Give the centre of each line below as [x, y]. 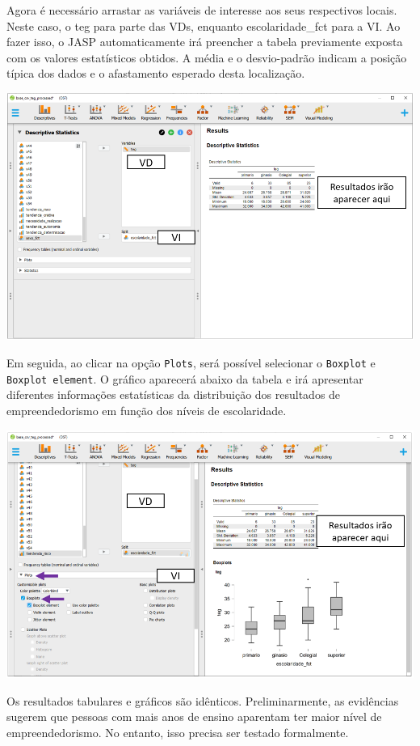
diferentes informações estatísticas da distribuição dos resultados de [174, 394]
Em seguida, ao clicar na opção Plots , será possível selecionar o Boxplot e [191, 362]
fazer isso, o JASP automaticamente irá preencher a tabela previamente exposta [205, 42]
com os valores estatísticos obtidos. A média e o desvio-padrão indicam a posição [207, 57]
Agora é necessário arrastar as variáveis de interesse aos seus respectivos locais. [202, 10]
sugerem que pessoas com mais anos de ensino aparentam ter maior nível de [194, 716]
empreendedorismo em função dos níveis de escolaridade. [147, 410]
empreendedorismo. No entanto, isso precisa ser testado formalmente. [178, 733]
